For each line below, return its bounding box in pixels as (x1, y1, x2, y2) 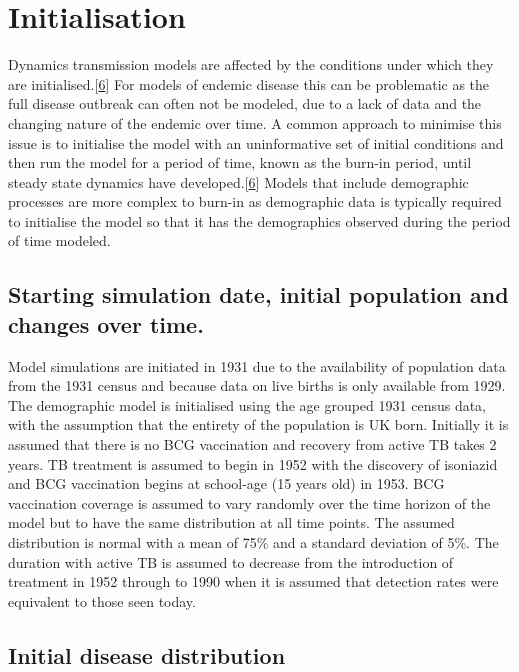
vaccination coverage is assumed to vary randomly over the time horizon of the (8, 492, 491, 513)
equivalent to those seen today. (8, 590, 196, 611)
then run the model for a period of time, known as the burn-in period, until (8, 152, 472, 173)
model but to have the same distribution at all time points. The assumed (8, 512, 455, 533)
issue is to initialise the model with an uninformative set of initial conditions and (8, 132, 504, 153)
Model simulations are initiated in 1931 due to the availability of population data (8, 355, 506, 376)
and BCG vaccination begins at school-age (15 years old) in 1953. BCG (8, 473, 445, 494)
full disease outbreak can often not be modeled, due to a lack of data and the (8, 93, 482, 114)
